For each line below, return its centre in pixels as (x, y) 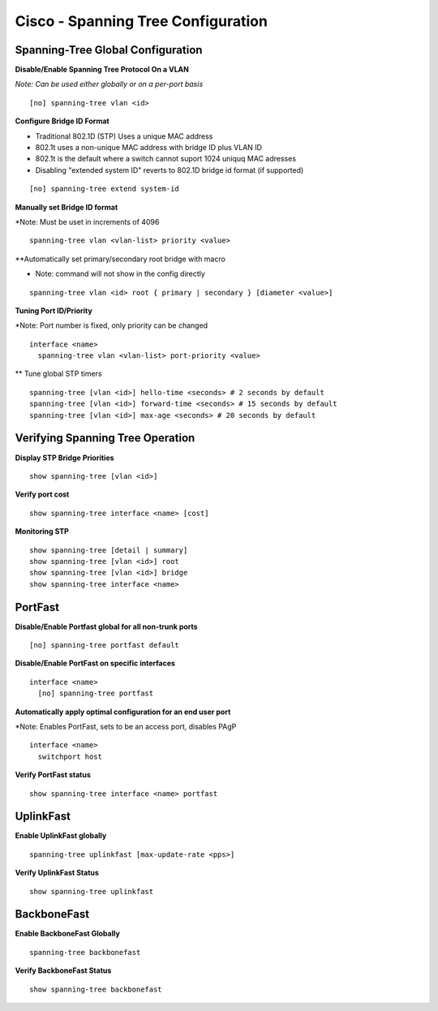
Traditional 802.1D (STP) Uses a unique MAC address (124, 136)
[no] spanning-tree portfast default (105, 645)
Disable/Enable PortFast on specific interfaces (95, 663)
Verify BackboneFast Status (63, 970)
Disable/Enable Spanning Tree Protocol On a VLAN (102, 70)
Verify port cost (42, 494)
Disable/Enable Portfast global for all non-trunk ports (106, 626)
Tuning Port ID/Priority (54, 310)
